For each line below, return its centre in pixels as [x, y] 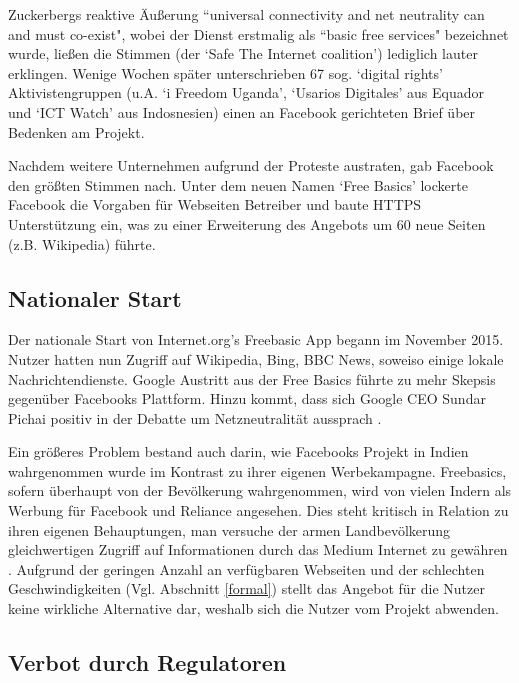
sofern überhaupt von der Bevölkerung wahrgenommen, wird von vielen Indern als [260, 490]
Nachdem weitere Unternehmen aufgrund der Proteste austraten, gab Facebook [251, 165]
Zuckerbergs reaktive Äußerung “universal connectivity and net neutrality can [246, 14]
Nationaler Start [95, 297]
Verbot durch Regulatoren [147, 662]
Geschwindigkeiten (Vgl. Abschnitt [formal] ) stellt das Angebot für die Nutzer [246, 588]
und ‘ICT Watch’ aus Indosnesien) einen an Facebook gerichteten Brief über [242, 111]
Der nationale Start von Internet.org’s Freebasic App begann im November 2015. [256, 339]
